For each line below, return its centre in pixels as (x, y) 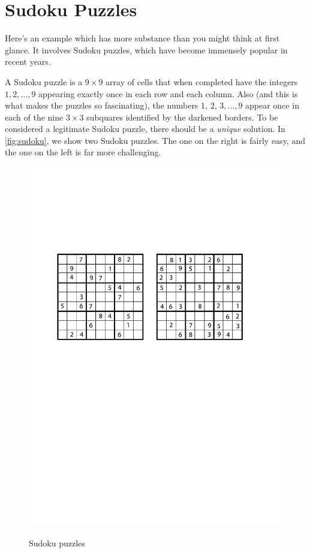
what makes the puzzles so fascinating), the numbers (102, 105)
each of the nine (34, 117)
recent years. (28, 61)
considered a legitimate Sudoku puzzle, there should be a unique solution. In (145, 129)
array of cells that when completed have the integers (202, 81)
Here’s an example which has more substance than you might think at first (142, 38)
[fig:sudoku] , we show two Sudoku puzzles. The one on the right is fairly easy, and (155, 140)
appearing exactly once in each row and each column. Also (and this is (168, 93)
